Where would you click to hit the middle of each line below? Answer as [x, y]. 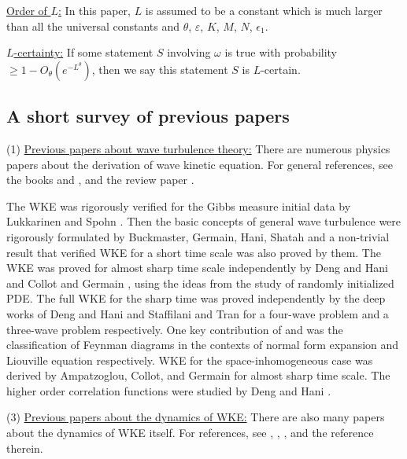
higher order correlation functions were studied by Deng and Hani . [169, 390]
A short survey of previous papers [148, 116]
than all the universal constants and [93, 26]
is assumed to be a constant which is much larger [264, 10]
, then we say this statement [160, 69]
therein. [25, 448]
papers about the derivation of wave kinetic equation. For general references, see [200, 164]
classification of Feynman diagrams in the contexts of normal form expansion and [203, 345]
